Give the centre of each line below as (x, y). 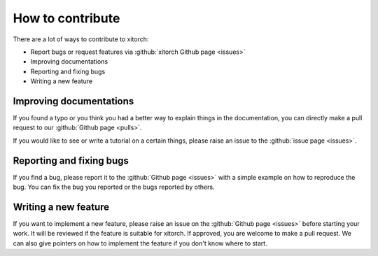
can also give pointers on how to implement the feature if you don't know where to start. (140, 243)
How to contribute (66, 18)
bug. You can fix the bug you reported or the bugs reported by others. (114, 187)
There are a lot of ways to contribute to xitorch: (81, 39)
